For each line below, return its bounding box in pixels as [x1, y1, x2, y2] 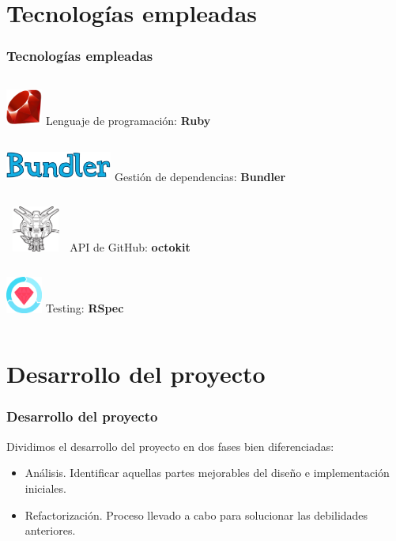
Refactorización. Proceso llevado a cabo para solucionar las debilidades [25, 506, 368, 523]
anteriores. [25, 522, 76, 539]
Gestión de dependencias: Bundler [114, 168, 286, 184]
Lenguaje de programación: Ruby [46, 112, 211, 128]
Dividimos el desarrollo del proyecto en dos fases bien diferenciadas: [6, 437, 334, 454]
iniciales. [25, 479, 66, 496]
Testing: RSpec [46, 300, 124, 316]
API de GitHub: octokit [70, 238, 190, 255]
